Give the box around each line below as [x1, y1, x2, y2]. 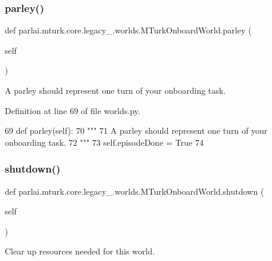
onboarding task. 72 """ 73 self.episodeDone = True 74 [5, 136, 204, 148]
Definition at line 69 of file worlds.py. [5, 104, 140, 116]
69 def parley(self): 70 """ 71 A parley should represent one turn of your [5, 124, 268, 137]
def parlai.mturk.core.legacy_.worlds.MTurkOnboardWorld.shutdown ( [5, 185, 264, 197]
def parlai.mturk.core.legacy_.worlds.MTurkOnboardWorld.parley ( [5, 24, 252, 36]
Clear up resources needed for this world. [5, 245, 155, 257]
